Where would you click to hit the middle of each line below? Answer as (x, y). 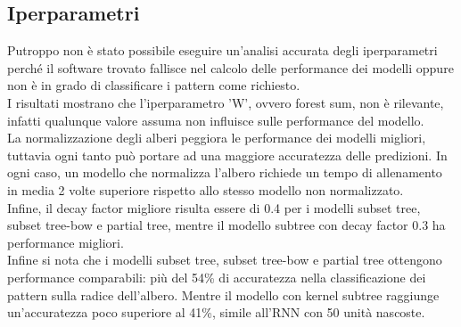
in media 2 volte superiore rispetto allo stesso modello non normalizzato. (206, 189)
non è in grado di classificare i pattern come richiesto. (154, 85)
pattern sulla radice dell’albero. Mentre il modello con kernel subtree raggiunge (223, 294)
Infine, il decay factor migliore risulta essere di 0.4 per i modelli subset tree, (214, 207)
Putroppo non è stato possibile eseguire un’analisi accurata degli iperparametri (222, 50)
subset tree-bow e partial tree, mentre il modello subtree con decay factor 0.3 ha (226, 225)
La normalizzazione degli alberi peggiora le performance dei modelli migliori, (217, 138)
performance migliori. (66, 242)
